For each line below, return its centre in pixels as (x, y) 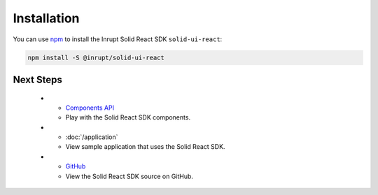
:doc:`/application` (92, 137)
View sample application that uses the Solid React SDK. (145, 147)
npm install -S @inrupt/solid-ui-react (96, 57)
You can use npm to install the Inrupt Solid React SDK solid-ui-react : (118, 39)
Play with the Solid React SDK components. (128, 117)
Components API (90, 108)
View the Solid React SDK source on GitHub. (129, 176)
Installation (46, 18)
